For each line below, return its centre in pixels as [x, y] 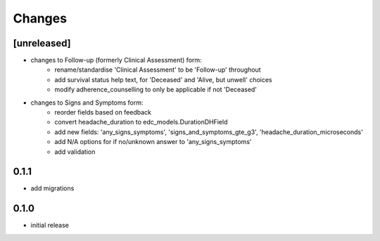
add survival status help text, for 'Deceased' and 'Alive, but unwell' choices [163, 79]
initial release [50, 226]
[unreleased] [42, 43]
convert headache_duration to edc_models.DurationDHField [141, 122]
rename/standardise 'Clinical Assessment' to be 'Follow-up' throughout [158, 70]
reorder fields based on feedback [103, 112]
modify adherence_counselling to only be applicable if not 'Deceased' [156, 90]
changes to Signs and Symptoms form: [87, 103]
